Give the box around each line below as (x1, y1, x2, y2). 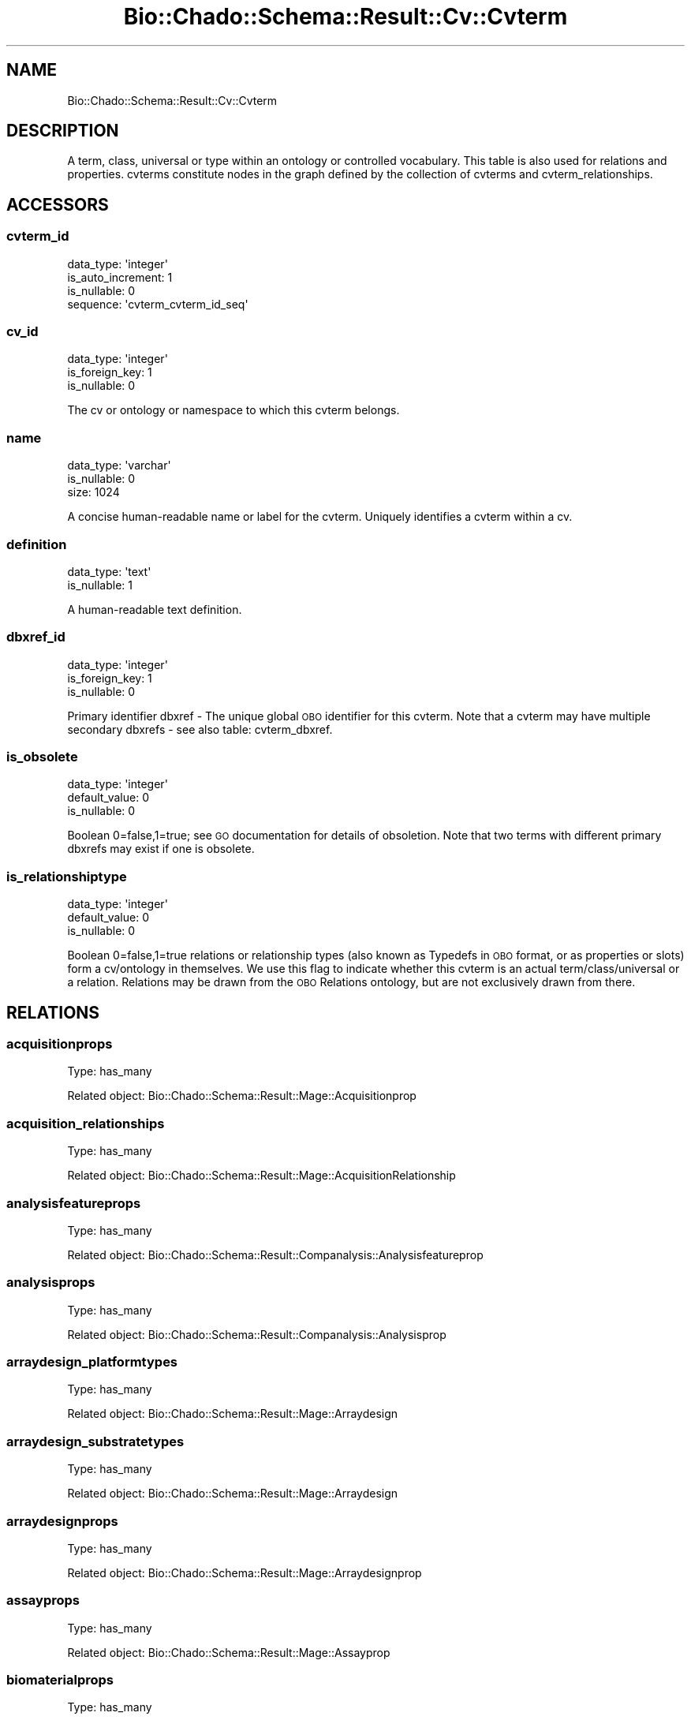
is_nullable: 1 (67, 578, 133, 592)
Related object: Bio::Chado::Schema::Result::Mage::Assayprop (67, 1645, 390, 1659)
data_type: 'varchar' (67, 458, 171, 473)
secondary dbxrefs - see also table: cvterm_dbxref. (67, 722, 333, 736)
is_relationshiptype (6, 868, 127, 884)
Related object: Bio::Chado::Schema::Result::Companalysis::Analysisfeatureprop (67, 1247, 484, 1262)
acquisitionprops (6, 1036, 113, 1052)
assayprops (6, 1592, 80, 1609)
